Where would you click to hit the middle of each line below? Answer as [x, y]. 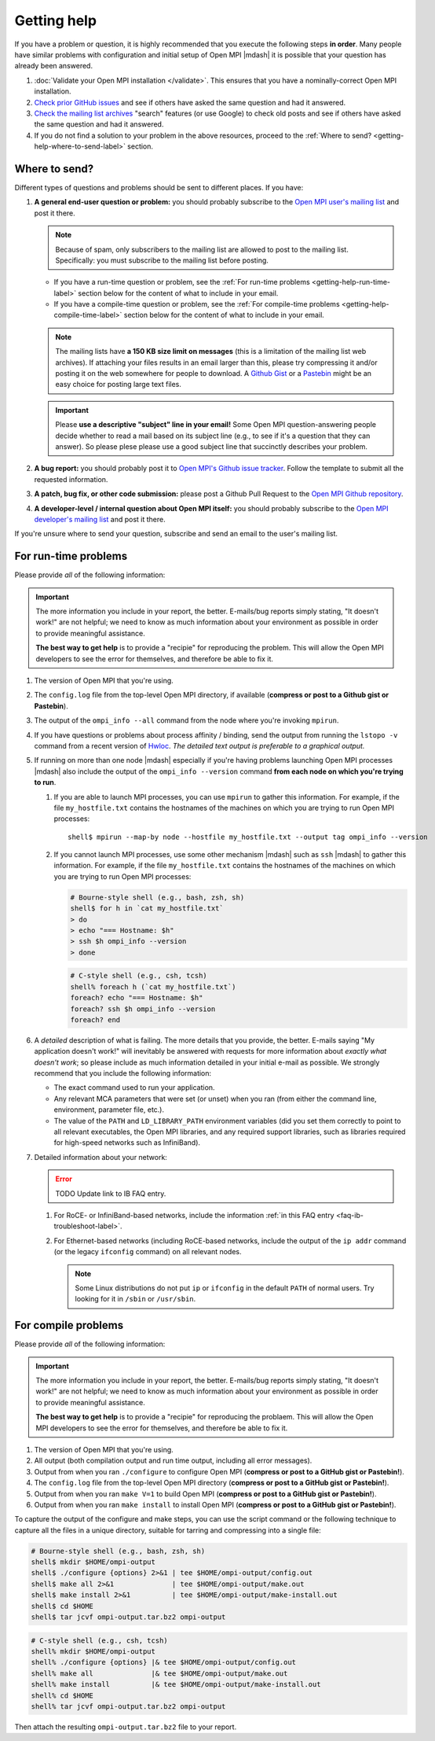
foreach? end [95, 1020]
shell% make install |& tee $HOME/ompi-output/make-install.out [176, 1684]
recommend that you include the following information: [123, 1073]
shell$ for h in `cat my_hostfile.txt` [147, 909]
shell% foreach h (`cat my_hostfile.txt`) [153, 986]
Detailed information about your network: [101, 1157]
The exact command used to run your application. [134, 1088]
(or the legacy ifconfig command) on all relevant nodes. [148, 1252]
